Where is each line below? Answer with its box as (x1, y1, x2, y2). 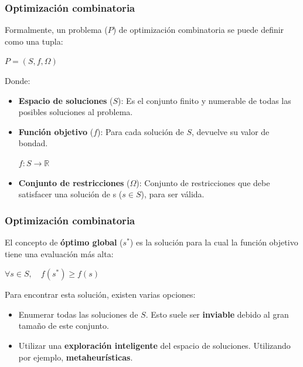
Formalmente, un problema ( (5, 23, 108, 36)
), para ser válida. (141, 188, 205, 200)
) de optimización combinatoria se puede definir (113, 23, 284, 36)
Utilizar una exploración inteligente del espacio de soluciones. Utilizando (18, 339, 291, 351)
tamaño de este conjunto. (18, 319, 109, 332)
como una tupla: (5, 35, 63, 47)
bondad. (18, 137, 48, 149)
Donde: (5, 75, 30, 86)
